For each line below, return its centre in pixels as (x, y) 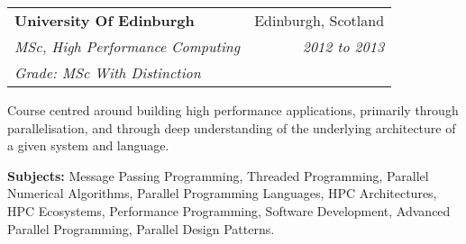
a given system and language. (88, 145)
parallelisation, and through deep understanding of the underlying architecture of (232, 127)
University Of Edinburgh (105, 20)
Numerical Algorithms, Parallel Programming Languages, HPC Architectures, (222, 193)
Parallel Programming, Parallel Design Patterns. (141, 228)
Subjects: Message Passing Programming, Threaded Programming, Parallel (218, 175)
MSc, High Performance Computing (128, 46)
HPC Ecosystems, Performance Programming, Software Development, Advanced (229, 210)
